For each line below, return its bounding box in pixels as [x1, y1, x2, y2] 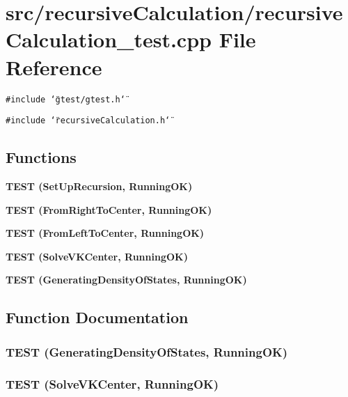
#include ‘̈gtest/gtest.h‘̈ [6, 94, 125, 104]
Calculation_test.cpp [6, 25, 212, 54]
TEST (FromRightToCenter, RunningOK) [6, 202, 212, 217]
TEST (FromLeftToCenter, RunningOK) [6, 226, 205, 240]
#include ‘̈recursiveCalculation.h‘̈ [6, 116, 171, 126]
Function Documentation [6, 306, 189, 328]
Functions [6, 146, 77, 168]
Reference [6, 52, 102, 81]
